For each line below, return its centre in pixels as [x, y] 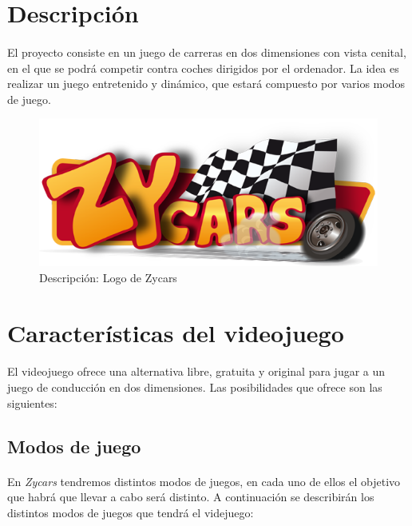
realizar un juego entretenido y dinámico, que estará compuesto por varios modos [206, 84]
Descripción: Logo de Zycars [108, 277]
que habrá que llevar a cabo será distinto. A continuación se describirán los [191, 497]
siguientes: [32, 402]
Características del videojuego [176, 332]
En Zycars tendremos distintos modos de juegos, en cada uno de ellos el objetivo [204, 481]
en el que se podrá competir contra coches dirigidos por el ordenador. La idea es [203, 68]
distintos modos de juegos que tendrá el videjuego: [131, 512]
